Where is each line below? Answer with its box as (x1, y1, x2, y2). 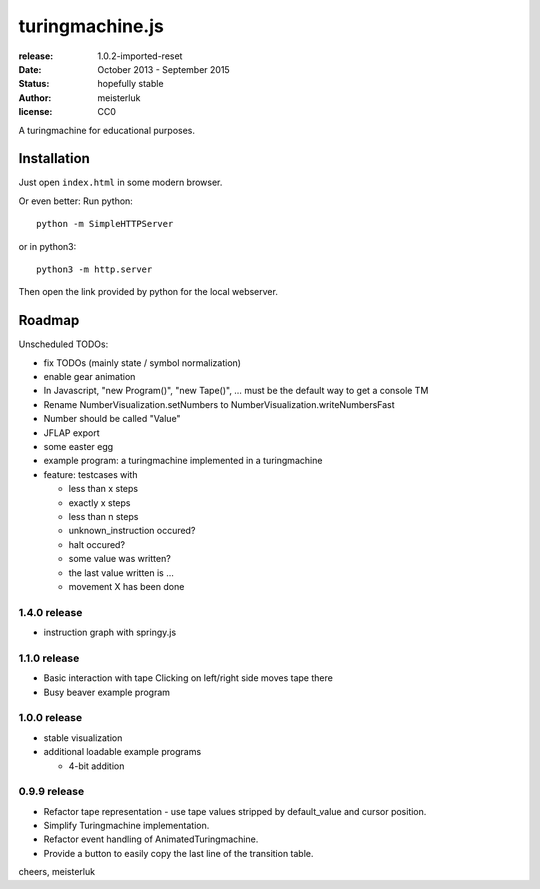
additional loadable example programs (43, 746, 202, 758)
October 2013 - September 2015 (97, 63, 230, 75)
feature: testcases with (43, 468, 138, 480)
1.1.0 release (18, 651, 80, 665)
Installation (18, 150, 90, 167)
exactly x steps (68, 496, 131, 509)
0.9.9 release (18, 785, 85, 799)
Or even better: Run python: (18, 195, 134, 207)
